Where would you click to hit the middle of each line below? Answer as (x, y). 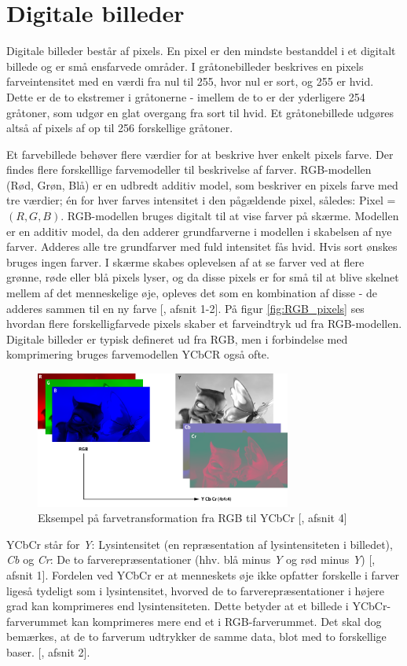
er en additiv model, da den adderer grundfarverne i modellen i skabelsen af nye (199, 231)
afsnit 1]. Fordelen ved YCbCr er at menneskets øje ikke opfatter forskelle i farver (203, 575)
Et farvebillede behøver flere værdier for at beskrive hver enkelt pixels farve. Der (200, 154)
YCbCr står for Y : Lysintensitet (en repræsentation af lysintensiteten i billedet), (200, 544)
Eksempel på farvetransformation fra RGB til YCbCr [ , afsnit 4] (192, 518)
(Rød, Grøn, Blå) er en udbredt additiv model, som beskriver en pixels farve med (202, 184)
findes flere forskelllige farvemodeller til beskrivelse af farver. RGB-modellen (189, 169)
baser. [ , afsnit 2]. (48, 652)
